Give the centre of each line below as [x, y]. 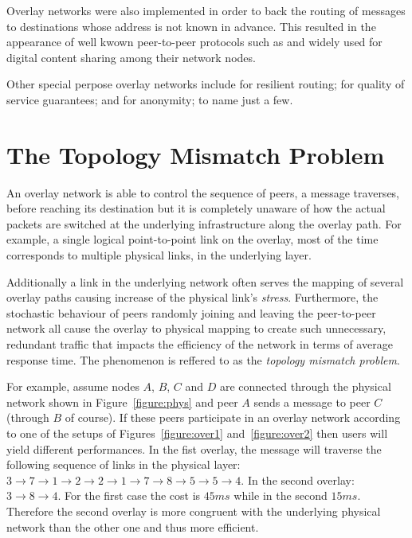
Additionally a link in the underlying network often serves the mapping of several [205, 281]
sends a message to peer [312, 402]
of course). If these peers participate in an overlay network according [233, 417]
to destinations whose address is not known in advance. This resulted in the [191, 26]
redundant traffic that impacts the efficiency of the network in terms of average [200, 344]
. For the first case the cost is [129, 495]
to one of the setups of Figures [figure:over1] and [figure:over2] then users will [197, 433]
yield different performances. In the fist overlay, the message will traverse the [194, 448]
